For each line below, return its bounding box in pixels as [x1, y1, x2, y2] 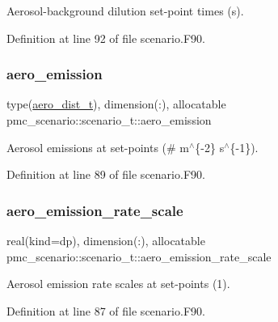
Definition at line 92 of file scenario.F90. [6, 29, 205, 46]
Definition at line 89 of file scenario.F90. [6, 166, 205, 183]
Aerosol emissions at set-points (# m [6, 138, 190, 155]
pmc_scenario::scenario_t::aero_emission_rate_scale [6, 248, 272, 265]
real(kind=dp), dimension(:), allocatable [6, 232, 205, 248]
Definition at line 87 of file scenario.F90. [6, 302, 205, 319]
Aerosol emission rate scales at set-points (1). [6, 275, 230, 292]
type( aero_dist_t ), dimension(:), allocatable [6, 95, 226, 112]
